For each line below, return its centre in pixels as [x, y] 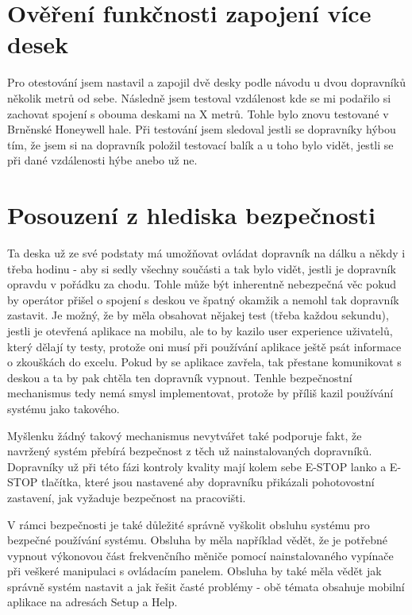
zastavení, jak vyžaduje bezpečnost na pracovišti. [127, 497]
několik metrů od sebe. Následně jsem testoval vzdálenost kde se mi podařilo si [199, 97]
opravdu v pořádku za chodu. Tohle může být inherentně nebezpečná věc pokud [202, 284]
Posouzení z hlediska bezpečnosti [191, 215]
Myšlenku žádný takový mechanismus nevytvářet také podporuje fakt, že [185, 435]
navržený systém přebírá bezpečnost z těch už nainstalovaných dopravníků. [190, 451]
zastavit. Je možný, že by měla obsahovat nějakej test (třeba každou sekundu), [198, 315]
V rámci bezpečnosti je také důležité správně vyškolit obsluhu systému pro [189, 524]
